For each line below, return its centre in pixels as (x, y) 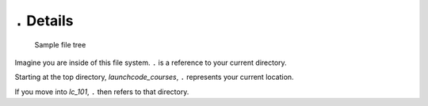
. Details (44, 21)
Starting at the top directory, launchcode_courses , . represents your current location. (154, 77)
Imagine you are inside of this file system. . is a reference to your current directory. (151, 62)
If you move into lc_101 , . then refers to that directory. (102, 92)
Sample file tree (60, 44)
